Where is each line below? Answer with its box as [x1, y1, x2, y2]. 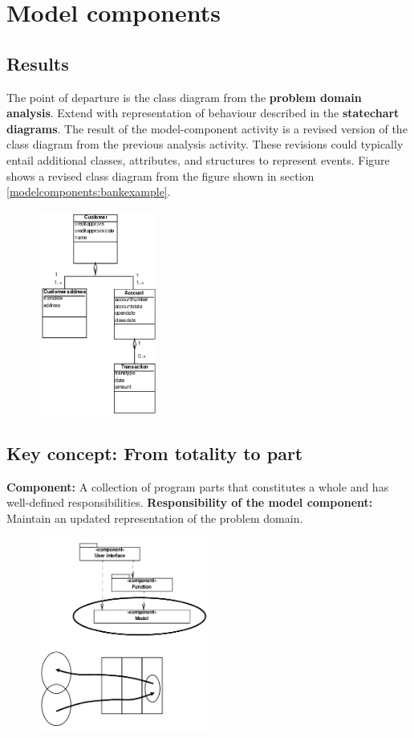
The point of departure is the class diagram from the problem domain [6, 88, 362, 105]
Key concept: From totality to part [6, 440, 303, 465]
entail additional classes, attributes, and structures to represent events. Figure [6, 151, 390, 168]
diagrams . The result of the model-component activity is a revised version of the [6, 120, 408, 137]
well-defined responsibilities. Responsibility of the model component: [6, 494, 373, 511]
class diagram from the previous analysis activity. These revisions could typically [6, 136, 404, 153]
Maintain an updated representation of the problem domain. [6, 509, 303, 526]
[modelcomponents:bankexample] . [6, 183, 171, 200]
